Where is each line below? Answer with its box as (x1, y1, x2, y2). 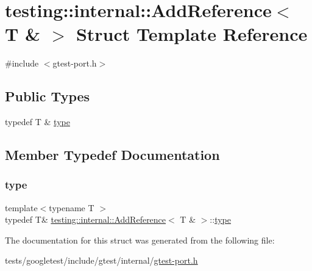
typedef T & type (5, 115, 70, 128)
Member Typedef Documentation (5, 145, 220, 164)
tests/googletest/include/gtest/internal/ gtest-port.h (5, 254, 198, 267)
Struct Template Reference (76, 21, 308, 46)
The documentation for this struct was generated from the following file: (5, 233, 275, 246)
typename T (49, 201, 94, 214)
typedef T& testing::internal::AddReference (5, 213, 166, 226)
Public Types (5, 87, 90, 106)
